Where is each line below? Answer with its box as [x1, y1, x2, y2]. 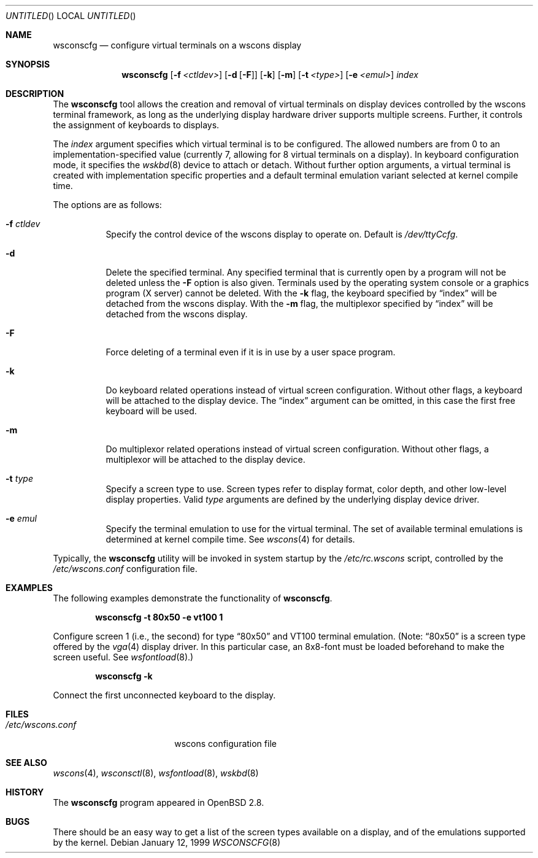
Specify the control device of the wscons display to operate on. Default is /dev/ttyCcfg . [106, 229, 458, 239]
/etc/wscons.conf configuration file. [53, 563, 198, 574]
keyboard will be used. [106, 406, 197, 416]
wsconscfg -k [95, 671, 153, 681]
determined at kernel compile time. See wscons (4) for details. [106, 534, 355, 544]
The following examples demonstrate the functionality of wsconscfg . [53, 593, 332, 603]
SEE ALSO [6, 757, 47, 768]
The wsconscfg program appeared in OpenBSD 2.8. [53, 797, 264, 808]
